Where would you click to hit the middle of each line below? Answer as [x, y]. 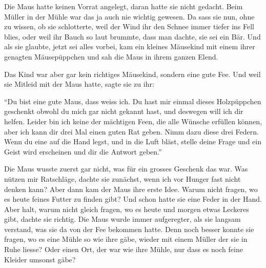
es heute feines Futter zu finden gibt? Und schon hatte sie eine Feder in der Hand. [133, 199]
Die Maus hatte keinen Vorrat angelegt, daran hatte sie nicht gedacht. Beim [124, 6]
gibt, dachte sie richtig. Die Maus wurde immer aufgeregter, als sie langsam [122, 219]
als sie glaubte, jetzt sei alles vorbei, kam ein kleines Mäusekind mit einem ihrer [130, 46]
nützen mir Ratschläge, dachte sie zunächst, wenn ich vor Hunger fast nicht [122, 178]
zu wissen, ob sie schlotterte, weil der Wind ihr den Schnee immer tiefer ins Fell [129, 26]
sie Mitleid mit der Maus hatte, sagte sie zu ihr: [79, 84]
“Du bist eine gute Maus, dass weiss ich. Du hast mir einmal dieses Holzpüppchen [133, 101]
